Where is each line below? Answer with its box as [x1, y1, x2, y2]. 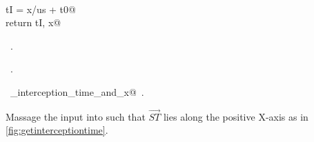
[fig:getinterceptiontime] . [6, 123, 108, 137]
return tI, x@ [6, 15, 61, 30]
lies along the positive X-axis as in [163, 109, 308, 123]
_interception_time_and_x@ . [10, 84, 144, 99]
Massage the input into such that [6, 109, 146, 123]
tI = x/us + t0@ [6, 1, 76, 16]
